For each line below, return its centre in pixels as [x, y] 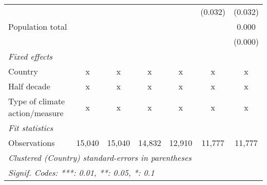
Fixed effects [31, 56]
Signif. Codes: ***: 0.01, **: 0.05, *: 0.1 [81, 172]
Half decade [29, 86]
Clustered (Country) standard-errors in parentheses [100, 158]
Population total [38, 26]
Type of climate [37, 101]
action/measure [36, 113]
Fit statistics [31, 128]
